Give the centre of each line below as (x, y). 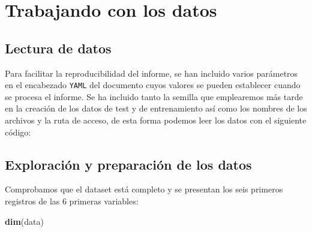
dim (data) (24, 221)
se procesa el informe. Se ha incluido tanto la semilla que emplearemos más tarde (154, 96)
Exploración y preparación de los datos (128, 164)
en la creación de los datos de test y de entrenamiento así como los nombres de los (156, 108)
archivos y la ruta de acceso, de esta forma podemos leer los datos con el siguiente (156, 120)
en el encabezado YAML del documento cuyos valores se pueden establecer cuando (153, 85)
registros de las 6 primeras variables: (72, 201)
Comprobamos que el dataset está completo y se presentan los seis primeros (144, 189)
